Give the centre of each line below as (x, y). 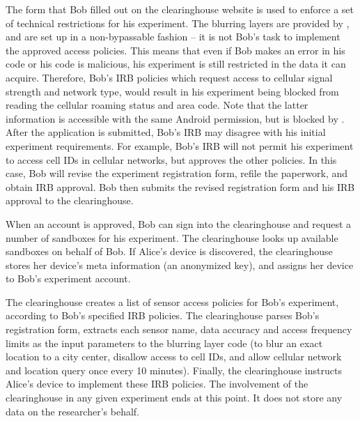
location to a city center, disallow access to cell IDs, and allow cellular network (174, 357)
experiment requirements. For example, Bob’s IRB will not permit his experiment (180, 145)
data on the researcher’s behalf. (72, 411)
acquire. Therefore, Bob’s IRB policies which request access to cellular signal (169, 77)
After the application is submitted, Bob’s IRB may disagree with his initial (166, 132)
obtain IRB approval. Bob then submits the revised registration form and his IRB (180, 186)
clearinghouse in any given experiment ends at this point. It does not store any (174, 398)
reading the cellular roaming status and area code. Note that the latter (157, 105)
